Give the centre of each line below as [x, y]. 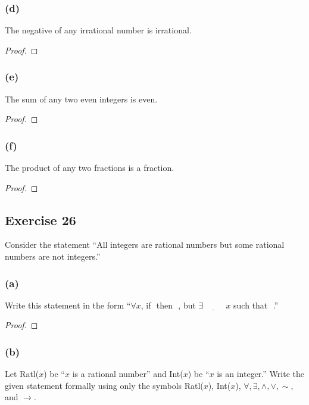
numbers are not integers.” [53, 256]
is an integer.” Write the [260, 374]
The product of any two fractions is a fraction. [90, 168]
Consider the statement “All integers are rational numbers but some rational [145, 244]
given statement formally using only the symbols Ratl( [104, 385]
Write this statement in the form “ [68, 305]
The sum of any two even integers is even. [81, 99]
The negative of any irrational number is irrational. [98, 30]
